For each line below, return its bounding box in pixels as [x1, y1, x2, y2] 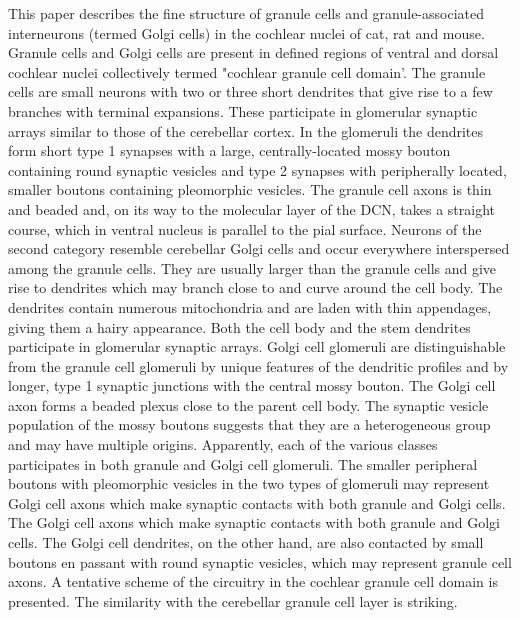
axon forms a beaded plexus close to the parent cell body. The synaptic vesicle [8, 394, 489, 415]
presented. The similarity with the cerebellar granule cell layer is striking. [8, 590, 458, 611]
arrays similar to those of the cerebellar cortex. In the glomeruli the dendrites [8, 120, 484, 141]
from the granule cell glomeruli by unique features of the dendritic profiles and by [8, 355, 509, 376]
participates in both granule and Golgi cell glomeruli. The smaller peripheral [8, 453, 478, 474]
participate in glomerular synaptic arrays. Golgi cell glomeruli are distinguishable [8, 336, 506, 357]
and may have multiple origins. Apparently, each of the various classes [8, 434, 438, 455]
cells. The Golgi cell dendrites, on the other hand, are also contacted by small [8, 532, 484, 553]
